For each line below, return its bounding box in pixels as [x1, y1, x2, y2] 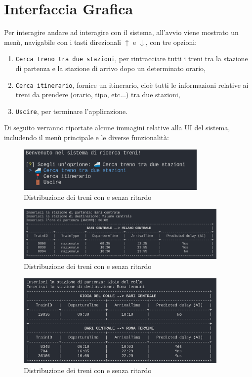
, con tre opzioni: [145, 37, 197, 47]
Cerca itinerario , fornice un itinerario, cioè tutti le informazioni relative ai [15, 79, 249, 90]
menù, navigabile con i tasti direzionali [4, 37, 121, 47]
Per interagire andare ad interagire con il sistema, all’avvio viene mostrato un [4, 27, 239, 38]
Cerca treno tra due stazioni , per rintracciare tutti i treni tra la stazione [15, 53, 248, 64]
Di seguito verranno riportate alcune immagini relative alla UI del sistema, [4, 122, 230, 133]
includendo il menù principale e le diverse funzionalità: [4, 132, 169, 143]
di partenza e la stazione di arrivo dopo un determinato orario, [15, 63, 206, 73]
